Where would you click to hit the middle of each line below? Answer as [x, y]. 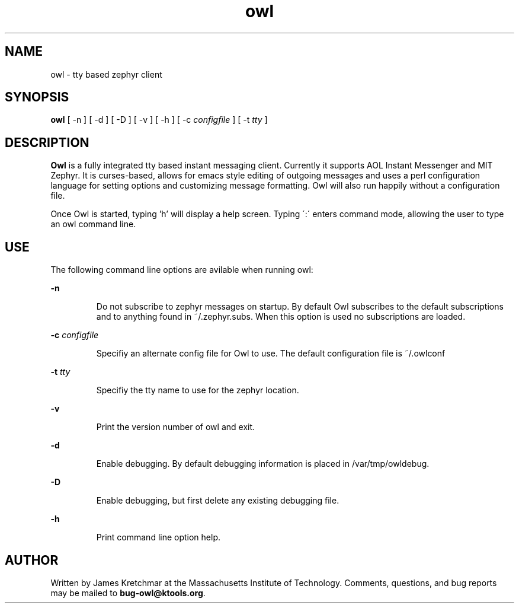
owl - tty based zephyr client [106, 74]
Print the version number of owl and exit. [176, 427]
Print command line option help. [158, 537]
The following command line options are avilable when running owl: [182, 270]
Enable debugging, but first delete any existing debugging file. [218, 501]
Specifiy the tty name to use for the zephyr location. [198, 390]
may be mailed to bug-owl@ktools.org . [128, 593]
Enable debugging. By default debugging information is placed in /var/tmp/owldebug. [263, 464]
